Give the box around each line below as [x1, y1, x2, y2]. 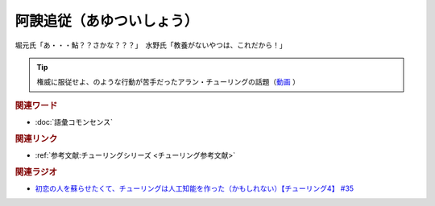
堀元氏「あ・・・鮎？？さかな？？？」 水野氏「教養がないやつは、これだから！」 [14, 40, 287, 50]
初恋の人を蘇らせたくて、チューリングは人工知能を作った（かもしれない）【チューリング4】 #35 [35, 183, 354, 193]
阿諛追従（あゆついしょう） [14, 12, 199, 30]
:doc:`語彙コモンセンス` [35, 117, 113, 126]
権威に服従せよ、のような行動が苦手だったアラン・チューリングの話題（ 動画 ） [36, 77, 300, 87]
